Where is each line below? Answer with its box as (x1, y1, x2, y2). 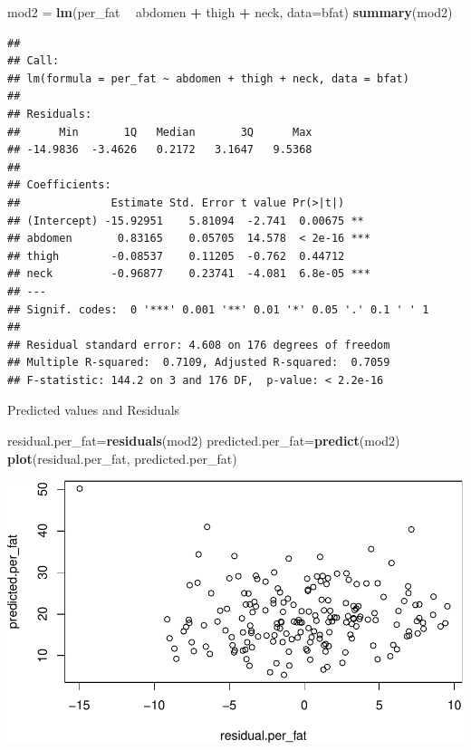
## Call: (7, 54, 60, 68)
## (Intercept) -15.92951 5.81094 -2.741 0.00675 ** (7, 214, 364, 227)
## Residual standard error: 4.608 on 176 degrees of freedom (7, 338, 390, 351)
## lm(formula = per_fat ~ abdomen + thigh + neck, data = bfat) (7, 72, 409, 85)
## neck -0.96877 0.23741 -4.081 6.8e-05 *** (7, 267, 370, 281)
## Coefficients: (7, 178, 111, 192)
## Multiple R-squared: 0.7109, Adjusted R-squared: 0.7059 (7, 356, 390, 370)
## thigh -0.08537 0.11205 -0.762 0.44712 (7, 249, 345, 263)
